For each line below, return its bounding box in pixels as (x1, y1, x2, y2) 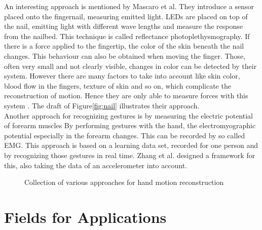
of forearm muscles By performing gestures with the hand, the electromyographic (4, 120, 256, 131)
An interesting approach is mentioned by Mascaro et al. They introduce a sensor (4, 1, 254, 11)
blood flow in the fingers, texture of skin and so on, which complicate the (4, 80, 231, 91)
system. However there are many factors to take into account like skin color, (4, 70, 240, 81)
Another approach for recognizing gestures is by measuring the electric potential (4, 110, 253, 121)
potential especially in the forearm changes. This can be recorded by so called (4, 130, 245, 140)
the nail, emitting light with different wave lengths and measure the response (4, 21, 243, 31)
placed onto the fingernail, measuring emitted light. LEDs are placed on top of (4, 11, 248, 21)
